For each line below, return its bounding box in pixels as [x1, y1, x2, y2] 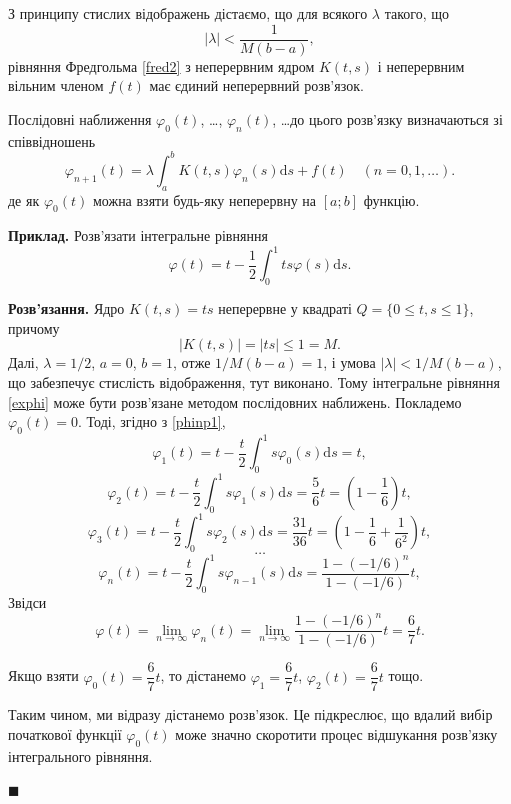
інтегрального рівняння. [8, 745, 153, 766]
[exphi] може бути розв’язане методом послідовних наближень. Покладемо [8, 391, 462, 412]
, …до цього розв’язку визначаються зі [272, 108, 503, 129]
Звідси [8, 592, 47, 613]
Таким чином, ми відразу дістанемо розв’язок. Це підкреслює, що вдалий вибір [8, 704, 493, 725]
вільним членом [8, 75, 104, 96]
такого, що [384, 3, 449, 23]
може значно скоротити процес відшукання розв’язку [175, 723, 498, 744]
